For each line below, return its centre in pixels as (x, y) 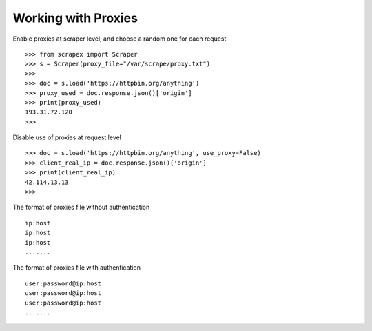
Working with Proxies (75, 18)
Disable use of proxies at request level (67, 137)
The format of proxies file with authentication (77, 268)
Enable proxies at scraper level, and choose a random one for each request (120, 39)
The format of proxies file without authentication (81, 208)
